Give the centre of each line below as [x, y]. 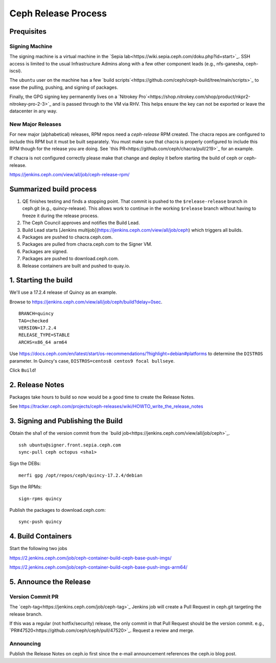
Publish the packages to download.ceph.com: [57, 510]
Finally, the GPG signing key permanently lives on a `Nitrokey [74, 97]
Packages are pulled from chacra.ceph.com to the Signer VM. [87, 244]
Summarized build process [53, 189]
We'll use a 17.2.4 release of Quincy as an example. [63, 292]
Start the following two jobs [38, 549]
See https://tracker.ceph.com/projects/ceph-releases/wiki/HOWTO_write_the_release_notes [106, 407]
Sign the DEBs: [25, 464]
